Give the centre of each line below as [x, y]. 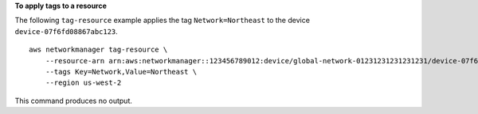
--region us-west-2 [83, 83]
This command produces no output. [74, 101]
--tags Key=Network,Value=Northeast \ [121, 72]
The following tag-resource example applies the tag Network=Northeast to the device [163, 21]
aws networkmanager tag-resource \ [98, 50]
